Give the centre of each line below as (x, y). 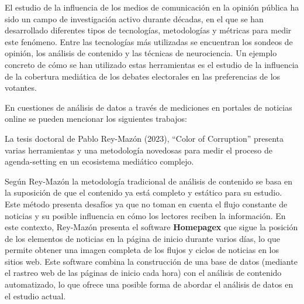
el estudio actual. (35, 296)
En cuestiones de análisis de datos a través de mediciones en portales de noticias (148, 107)
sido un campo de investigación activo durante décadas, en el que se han (134, 18)
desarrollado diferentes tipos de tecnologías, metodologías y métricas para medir (148, 30)
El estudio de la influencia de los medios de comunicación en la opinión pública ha (152, 7)
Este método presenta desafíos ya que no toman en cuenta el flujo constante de (146, 204)
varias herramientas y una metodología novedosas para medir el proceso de (139, 150)
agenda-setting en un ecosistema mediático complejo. (99, 161)
